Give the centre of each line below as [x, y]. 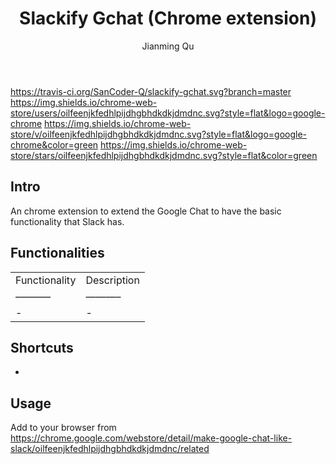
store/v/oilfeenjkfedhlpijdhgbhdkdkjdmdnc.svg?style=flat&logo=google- [159, 134]
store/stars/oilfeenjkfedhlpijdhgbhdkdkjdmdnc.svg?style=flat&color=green [164, 155]
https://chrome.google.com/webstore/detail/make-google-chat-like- [151, 438]
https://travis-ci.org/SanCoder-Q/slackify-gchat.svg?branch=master [151, 91]
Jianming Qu [168, 46]
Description [112, 280]
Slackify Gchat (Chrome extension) [168, 18]
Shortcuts [42, 347]
